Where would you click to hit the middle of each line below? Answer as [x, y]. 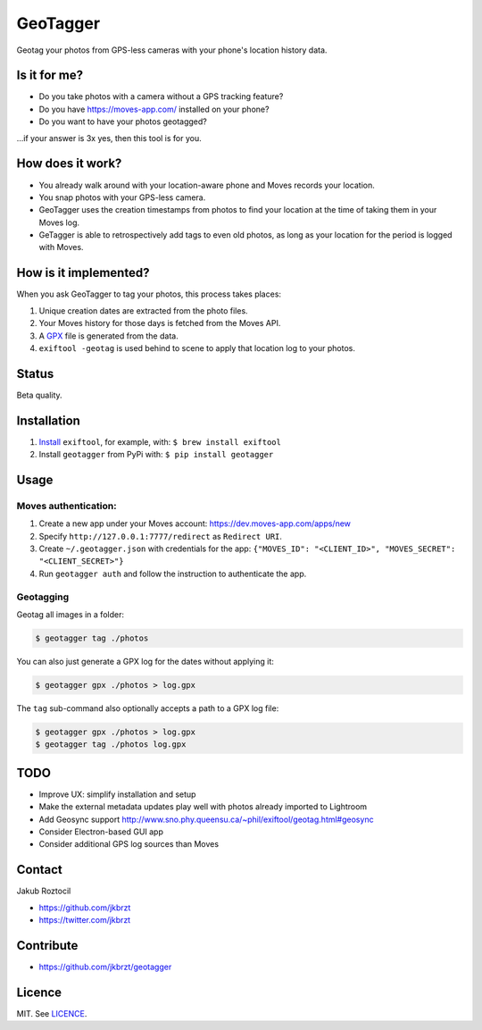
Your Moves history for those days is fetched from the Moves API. [160, 323]
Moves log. [59, 222]
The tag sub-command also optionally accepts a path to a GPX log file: [148, 708]
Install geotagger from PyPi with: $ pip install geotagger [156, 455]
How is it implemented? [83, 273]
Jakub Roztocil [44, 891]
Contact [39, 870]
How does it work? [69, 164]
